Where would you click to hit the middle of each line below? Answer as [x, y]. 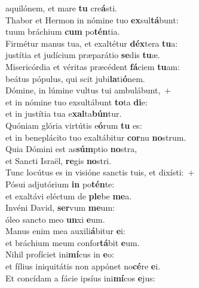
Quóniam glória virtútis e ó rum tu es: [74, 125]
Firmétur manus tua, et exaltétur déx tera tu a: [92, 43]
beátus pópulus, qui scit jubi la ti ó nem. [75, 78]
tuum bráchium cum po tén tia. [63, 31]
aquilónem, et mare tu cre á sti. [61, 8]
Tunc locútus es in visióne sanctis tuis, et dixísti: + [100, 172]
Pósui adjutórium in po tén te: [60, 184]
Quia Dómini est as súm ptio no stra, [71, 149]
